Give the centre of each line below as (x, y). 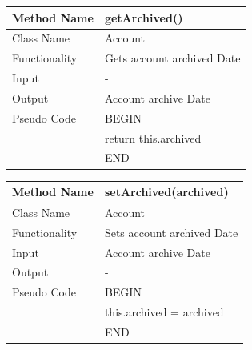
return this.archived (153, 137)
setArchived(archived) (166, 191)
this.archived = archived (164, 312)
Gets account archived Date (172, 58)
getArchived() (144, 17)
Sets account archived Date (171, 232)
